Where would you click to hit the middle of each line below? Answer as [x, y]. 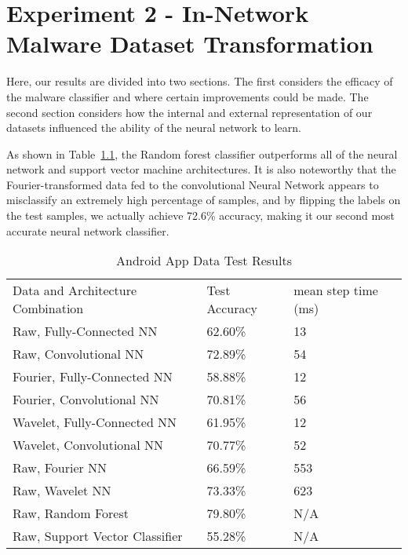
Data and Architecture [75, 290]
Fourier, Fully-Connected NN [93, 377]
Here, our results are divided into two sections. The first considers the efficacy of [200, 81]
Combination [48, 309]
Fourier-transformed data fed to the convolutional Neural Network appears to [193, 184]
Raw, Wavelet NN [62, 491]
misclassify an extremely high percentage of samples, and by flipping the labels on [204, 200]
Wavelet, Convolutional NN [88, 445]
